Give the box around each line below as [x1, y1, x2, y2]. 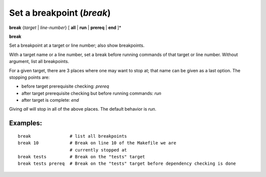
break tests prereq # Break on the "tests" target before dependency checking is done [18, 161, 236, 167]
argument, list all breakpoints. [9, 59, 69, 64]
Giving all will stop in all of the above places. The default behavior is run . [9, 106, 157, 112]
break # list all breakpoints [18, 133, 128, 139]
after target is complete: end [21, 97, 79, 103]
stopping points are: [9, 74, 50, 80]
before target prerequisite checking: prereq [21, 84, 109, 89]
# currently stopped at [69, 147, 128, 152]
